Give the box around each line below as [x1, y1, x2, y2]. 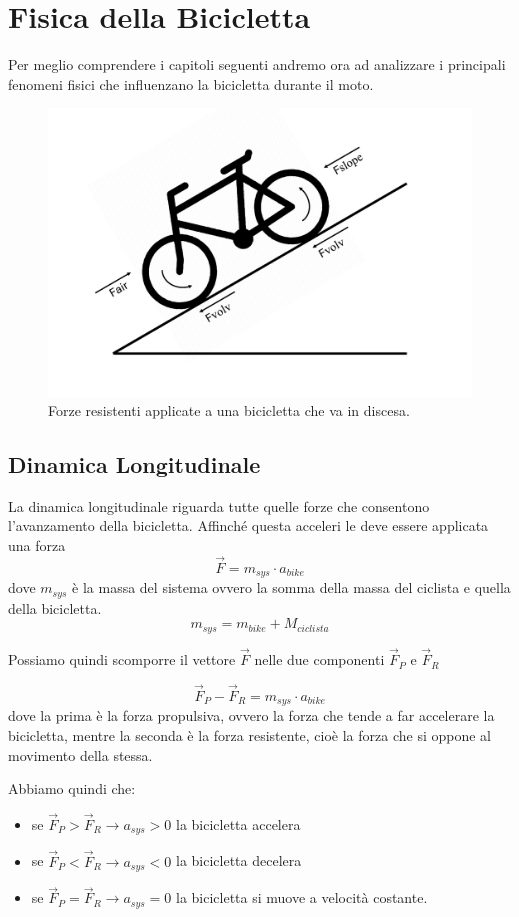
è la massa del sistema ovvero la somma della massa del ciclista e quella [72, 577, 511, 598]
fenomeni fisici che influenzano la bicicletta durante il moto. [8, 73, 374, 94]
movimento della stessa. [8, 744, 153, 765]
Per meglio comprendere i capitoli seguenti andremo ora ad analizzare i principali [8, 54, 506, 75]
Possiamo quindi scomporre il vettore [8, 649, 236, 670]
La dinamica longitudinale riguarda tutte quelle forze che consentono [8, 495, 430, 516]
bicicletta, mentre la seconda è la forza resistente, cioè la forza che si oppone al [8, 724, 491, 745]
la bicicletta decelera [175, 850, 302, 871]
